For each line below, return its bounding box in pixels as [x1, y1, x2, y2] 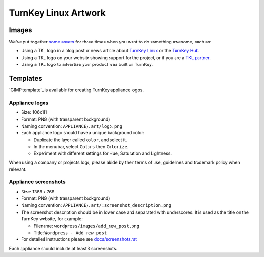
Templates [9, 74, 42, 83]
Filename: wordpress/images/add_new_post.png [33, 223, 139, 229]
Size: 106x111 [21, 109, 47, 115]
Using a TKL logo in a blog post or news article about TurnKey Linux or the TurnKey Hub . [21, 48, 200, 54]
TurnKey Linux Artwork [9, 7, 106, 18]
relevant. [9, 166, 27, 172]
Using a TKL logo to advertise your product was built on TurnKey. [21, 62, 153, 67]
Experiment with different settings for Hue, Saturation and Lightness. [33, 150, 172, 156]
